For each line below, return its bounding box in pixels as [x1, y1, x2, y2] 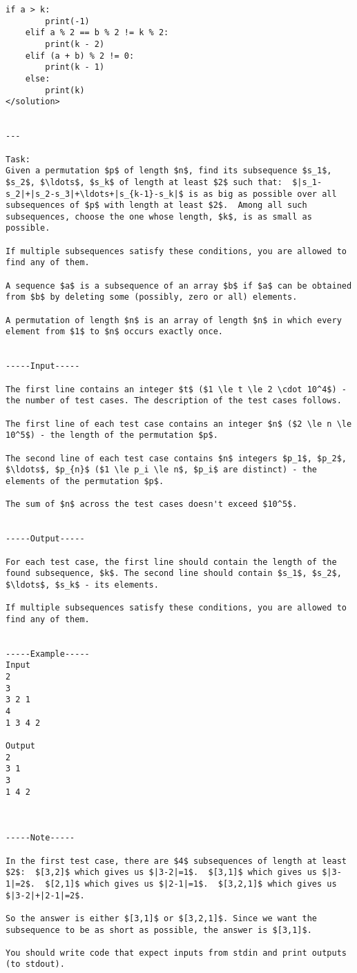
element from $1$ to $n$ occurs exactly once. [6, 327, 223, 337]
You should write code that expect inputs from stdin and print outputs [6, 947, 347, 958]
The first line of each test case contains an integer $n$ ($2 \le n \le [6, 418, 352, 429]
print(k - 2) [45, 39, 105, 49]
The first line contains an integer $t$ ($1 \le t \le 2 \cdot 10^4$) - [6, 384, 347, 394]
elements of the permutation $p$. [6, 476, 164, 486]
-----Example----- [6, 648, 90, 659]
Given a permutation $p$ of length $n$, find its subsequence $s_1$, [6, 166, 332, 176]
